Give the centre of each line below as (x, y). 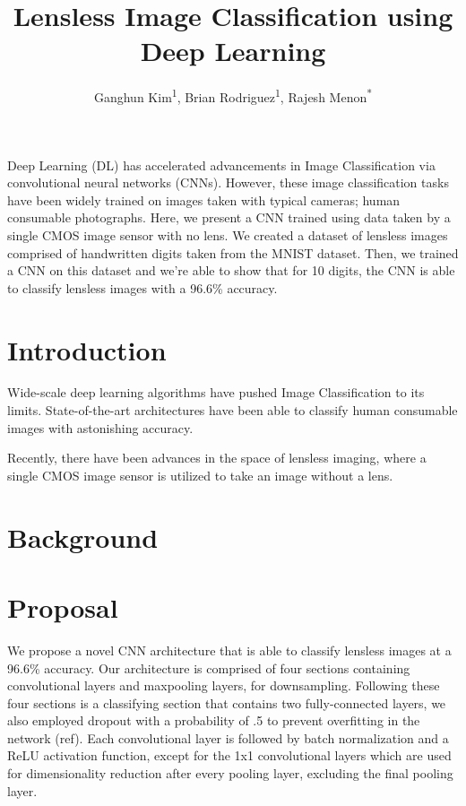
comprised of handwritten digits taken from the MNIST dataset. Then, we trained (233, 252)
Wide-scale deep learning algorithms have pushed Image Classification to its (216, 392)
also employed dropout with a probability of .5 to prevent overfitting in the (214, 720)
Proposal (63, 607)
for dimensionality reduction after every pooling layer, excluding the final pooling (230, 773)
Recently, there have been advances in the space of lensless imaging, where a (217, 458)
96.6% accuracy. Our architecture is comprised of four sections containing (209, 667)
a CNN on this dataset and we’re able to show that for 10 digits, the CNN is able (231, 270)
